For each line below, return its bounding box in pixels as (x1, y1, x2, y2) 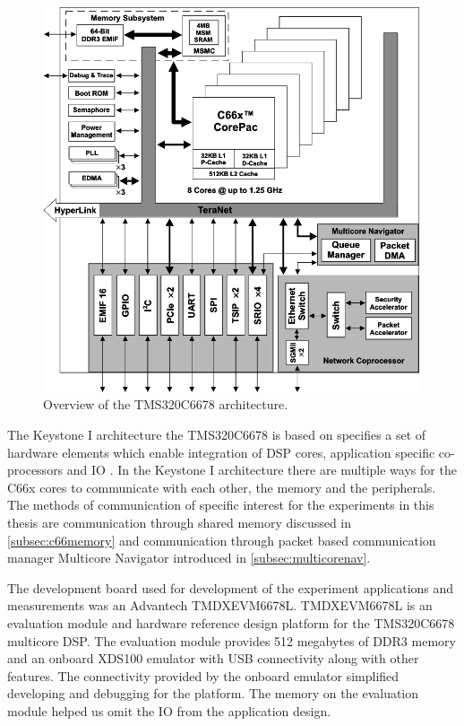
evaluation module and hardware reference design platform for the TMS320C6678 (7, 613, 455, 632)
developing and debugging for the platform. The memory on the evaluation (7, 684, 419, 703)
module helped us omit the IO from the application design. (7, 701, 331, 720)
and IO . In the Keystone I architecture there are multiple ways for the (66, 460, 457, 479)
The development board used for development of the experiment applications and (7, 578, 454, 597)
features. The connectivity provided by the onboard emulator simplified (7, 666, 400, 685)
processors (7, 460, 64, 479)
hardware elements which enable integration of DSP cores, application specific (7, 442, 435, 461)
